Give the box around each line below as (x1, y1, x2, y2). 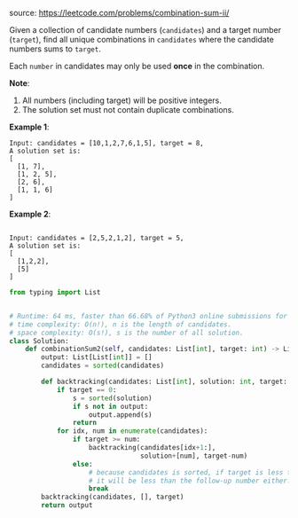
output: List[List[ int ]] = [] (41, 353, 153, 362)
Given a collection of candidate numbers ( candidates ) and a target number (9, 25, 282, 35)
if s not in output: (72, 402, 149, 411)
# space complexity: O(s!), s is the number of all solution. (9, 328, 244, 337)
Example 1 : (9, 122, 50, 132)
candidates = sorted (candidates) (41, 361, 165, 371)
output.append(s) (88, 410, 153, 420)
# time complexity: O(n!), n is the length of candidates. (9, 319, 232, 329)
